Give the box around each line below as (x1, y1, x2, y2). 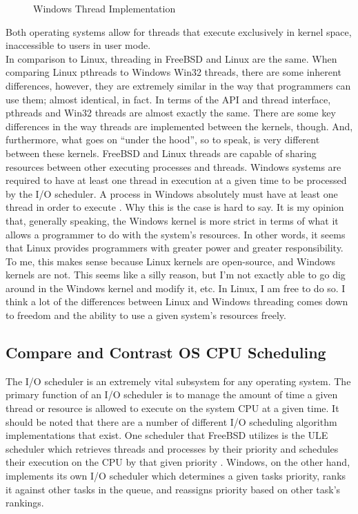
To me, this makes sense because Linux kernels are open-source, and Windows (6, 254, 336, 268)
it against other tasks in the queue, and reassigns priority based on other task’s (6, 482, 341, 496)
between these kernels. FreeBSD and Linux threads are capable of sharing (6, 145, 317, 160)
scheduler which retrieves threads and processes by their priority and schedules (6, 441, 339, 455)
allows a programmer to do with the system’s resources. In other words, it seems (6, 227, 346, 241)
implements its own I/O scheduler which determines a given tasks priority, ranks (6, 469, 346, 483)
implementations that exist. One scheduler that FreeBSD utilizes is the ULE (6, 428, 328, 442)
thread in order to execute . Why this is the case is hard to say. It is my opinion (6, 200, 344, 214)
